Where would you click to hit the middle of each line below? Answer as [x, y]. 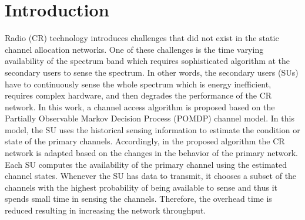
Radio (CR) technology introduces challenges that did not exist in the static [142, 38]
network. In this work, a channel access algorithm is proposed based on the [140, 106]
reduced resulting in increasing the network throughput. [105, 210]
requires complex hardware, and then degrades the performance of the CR [138, 95]
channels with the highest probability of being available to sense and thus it [141, 187]
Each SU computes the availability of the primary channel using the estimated [146, 164]
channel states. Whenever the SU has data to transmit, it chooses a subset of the [151, 176]
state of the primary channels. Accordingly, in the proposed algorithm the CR [145, 141]
